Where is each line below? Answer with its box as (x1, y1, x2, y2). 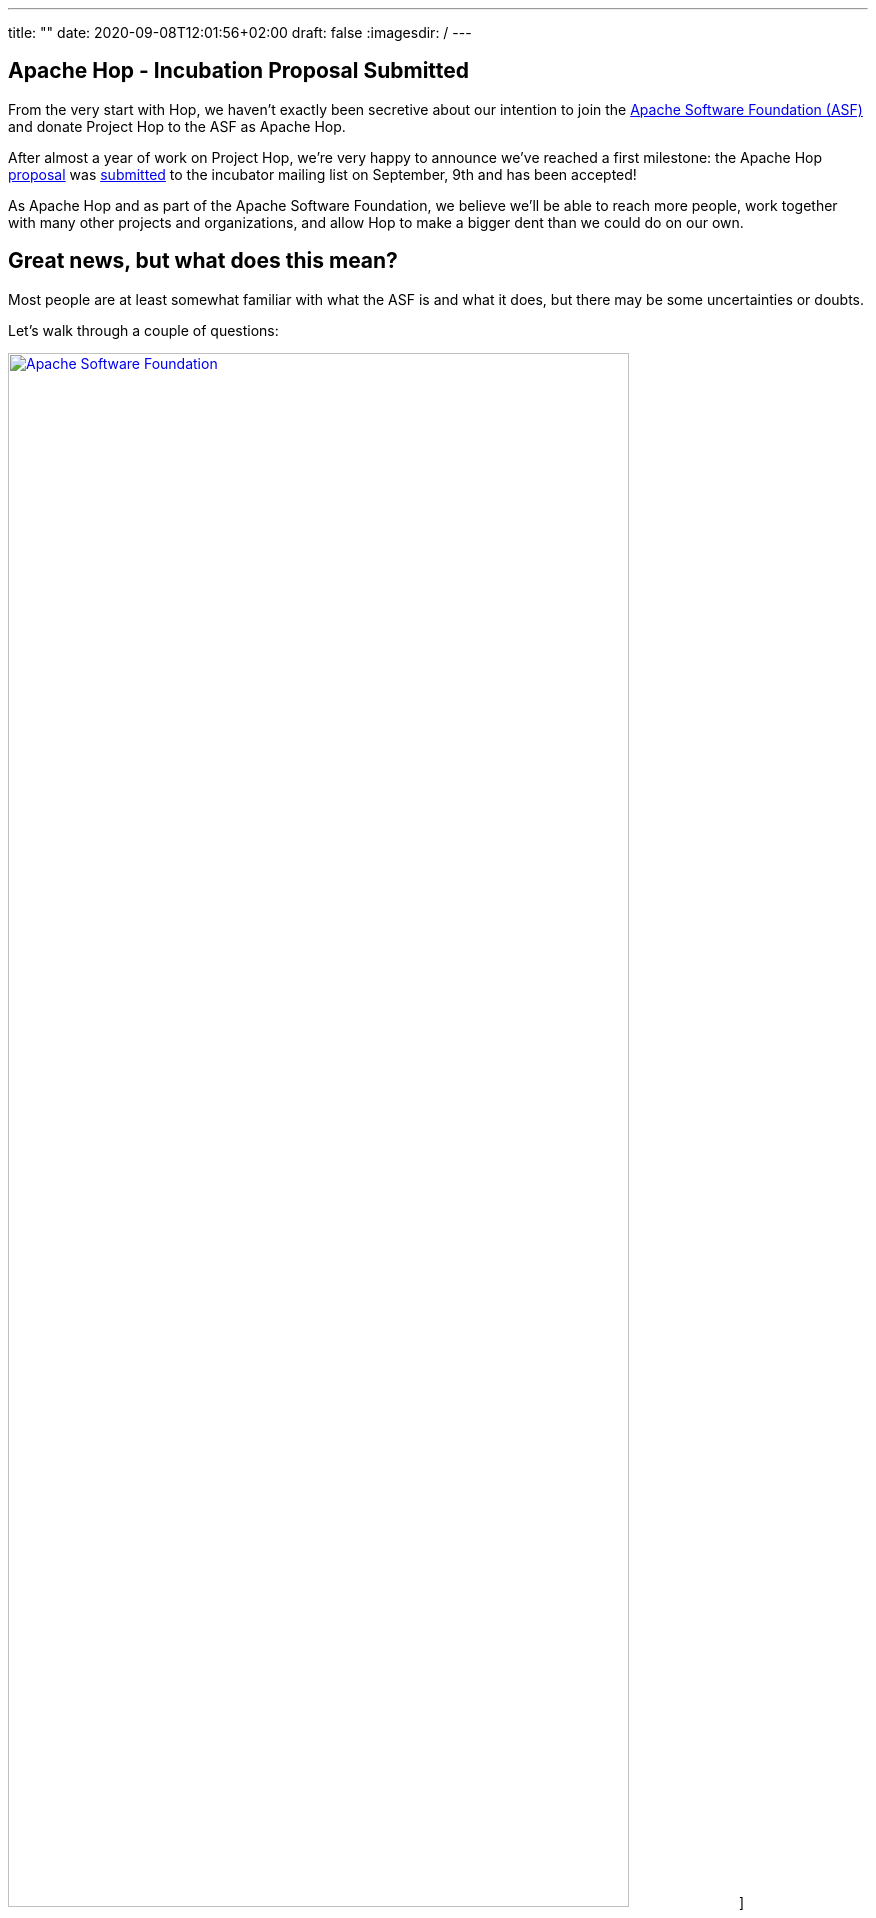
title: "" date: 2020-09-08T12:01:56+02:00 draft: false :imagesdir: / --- (8, 24, 472, 41)
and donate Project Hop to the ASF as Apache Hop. (8, 117, 346, 135)
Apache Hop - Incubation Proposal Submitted (8, 58, 470, 84)
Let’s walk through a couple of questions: (8, 321, 279, 339)
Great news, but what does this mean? (8, 248, 398, 274)
